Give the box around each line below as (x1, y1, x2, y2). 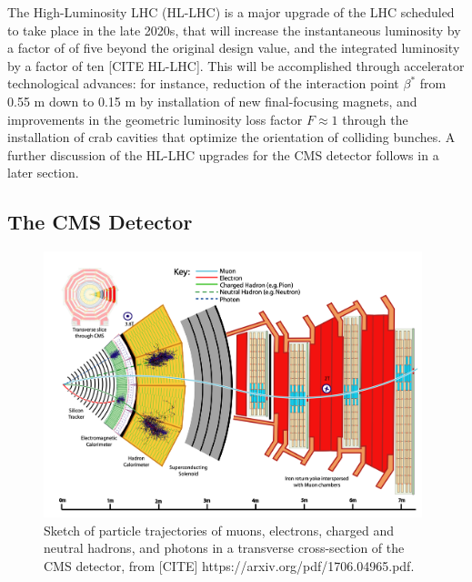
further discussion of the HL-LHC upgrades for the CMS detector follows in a (7, 145, 439, 164)
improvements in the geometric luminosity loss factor (7, 109, 303, 128)
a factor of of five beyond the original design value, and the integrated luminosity (7, 38, 460, 57)
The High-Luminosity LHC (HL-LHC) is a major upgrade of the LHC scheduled (7, 3, 455, 21)
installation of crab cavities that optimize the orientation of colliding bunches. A (7, 128, 456, 147)
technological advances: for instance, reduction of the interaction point (7, 74, 399, 93)
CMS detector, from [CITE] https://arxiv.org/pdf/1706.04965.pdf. (44, 556, 415, 575)
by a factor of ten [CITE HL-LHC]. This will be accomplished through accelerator (7, 56, 465, 75)
